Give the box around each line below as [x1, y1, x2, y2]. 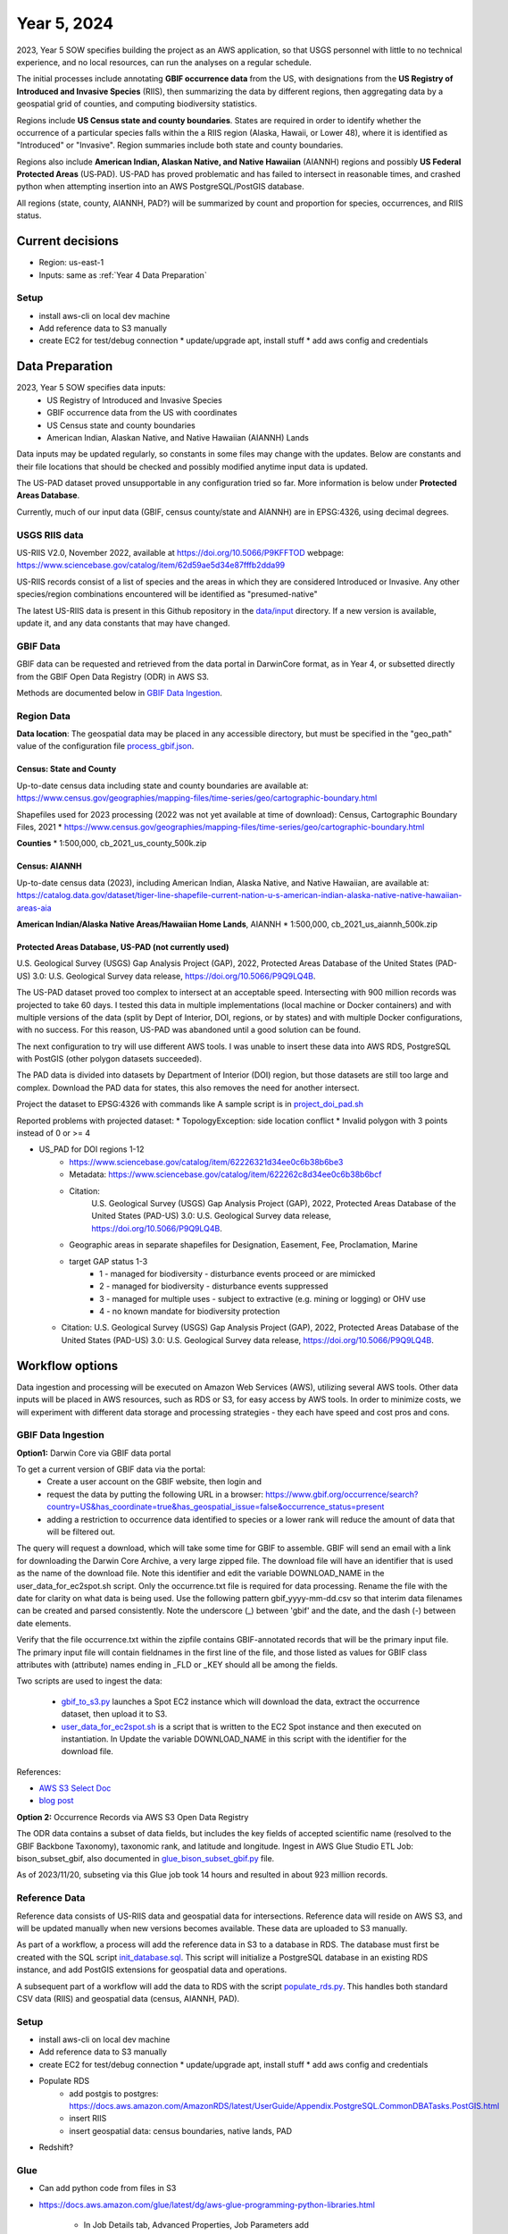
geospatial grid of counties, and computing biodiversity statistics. [16, 98, 258, 109]
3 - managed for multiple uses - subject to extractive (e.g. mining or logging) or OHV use [99, 1293, 426, 1304]
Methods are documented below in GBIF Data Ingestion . [16, 687, 223, 698]
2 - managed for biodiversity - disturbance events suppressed [99, 1281, 329, 1291]
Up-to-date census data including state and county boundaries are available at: [16, 780, 309, 791]
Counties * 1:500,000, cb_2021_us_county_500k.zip [16, 838, 207, 849]
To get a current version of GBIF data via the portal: [16, 1464, 205, 1474]
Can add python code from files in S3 [38, 2183, 177, 2194]
